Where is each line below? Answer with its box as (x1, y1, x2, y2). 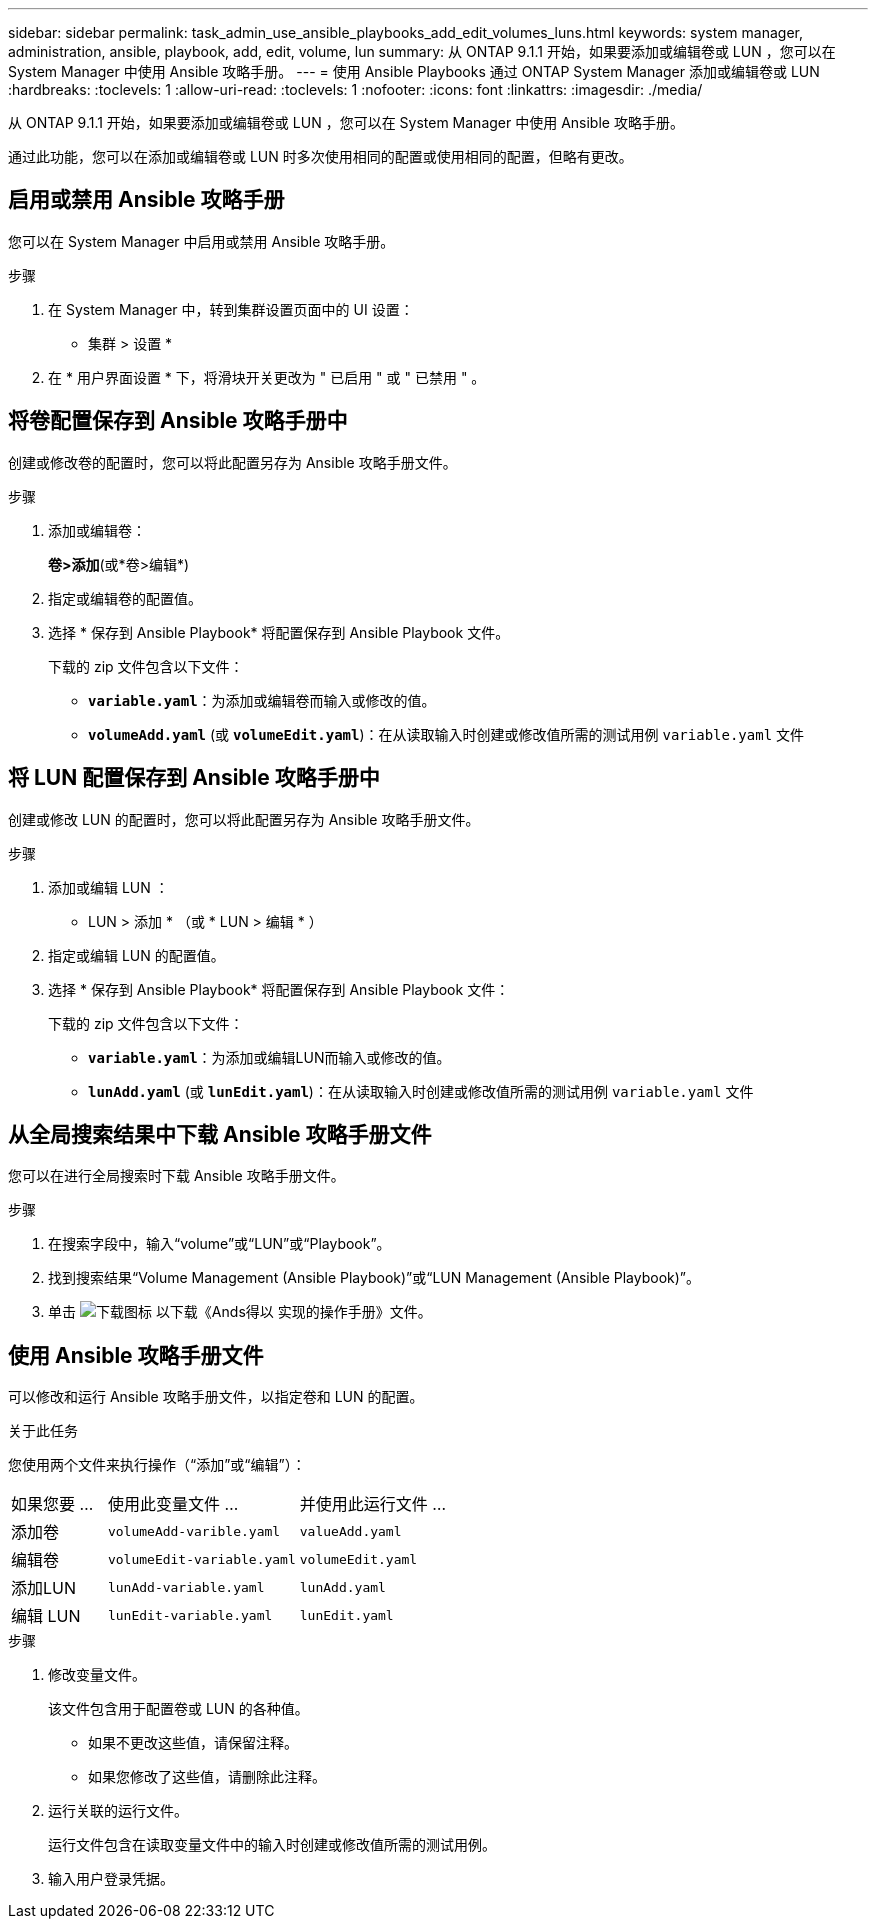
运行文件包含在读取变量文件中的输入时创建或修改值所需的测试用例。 (48, 1836, 496, 1854)
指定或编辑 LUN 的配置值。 (48, 946, 225, 964)
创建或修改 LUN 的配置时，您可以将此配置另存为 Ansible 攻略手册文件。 (8, 810, 480, 828)
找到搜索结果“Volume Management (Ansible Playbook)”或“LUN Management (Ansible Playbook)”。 (48, 1269, 700, 1287)
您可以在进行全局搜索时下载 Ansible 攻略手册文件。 (8, 1167, 345, 1185)
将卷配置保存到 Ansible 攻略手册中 (8, 408, 348, 434)
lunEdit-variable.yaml (107, 1607, 273, 1623)
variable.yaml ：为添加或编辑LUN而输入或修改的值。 (88, 1048, 451, 1066)
